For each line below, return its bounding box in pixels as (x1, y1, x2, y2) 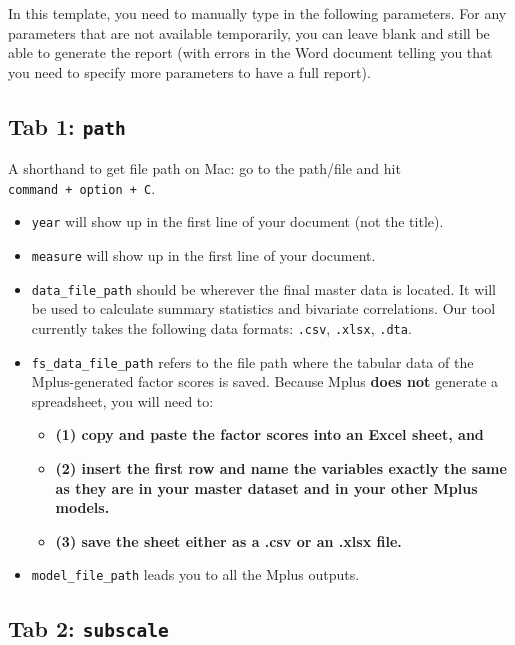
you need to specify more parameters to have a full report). (8, 61, 371, 82)
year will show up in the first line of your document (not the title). (31, 211, 444, 232)
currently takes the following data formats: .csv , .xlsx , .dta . (31, 317, 412, 338)
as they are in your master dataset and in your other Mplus (55, 477, 478, 498)
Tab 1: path (8, 110, 126, 141)
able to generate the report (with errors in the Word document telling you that (8, 42, 493, 63)
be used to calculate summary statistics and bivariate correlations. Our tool (31, 298, 496, 319)
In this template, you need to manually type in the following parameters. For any (8, 3, 507, 23)
